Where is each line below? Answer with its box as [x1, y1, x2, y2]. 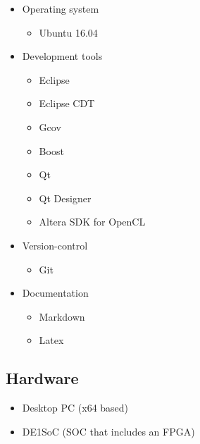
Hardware [6, 367, 79, 389]
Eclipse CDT [39, 96, 95, 111]
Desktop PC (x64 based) [22, 400, 129, 415]
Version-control [22, 238, 88, 252]
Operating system [22, 1, 99, 16]
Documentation [22, 285, 89, 300]
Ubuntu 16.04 [39, 25, 98, 39]
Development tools [22, 49, 103, 63]
